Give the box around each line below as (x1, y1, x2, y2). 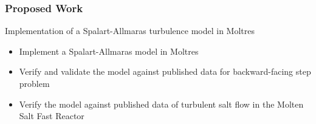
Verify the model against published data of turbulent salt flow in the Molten (19, 97, 304, 110)
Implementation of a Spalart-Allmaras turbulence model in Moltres (5, 24, 255, 37)
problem (19, 77, 50, 89)
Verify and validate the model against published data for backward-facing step (19, 65, 311, 78)
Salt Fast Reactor (19, 109, 84, 122)
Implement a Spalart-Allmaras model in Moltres (19, 44, 199, 57)
